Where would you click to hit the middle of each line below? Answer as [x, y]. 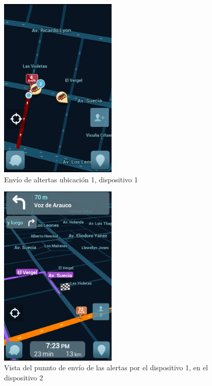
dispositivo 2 [24, 377]
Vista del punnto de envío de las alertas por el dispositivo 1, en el [106, 367]
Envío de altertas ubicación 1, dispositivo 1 [71, 179]
